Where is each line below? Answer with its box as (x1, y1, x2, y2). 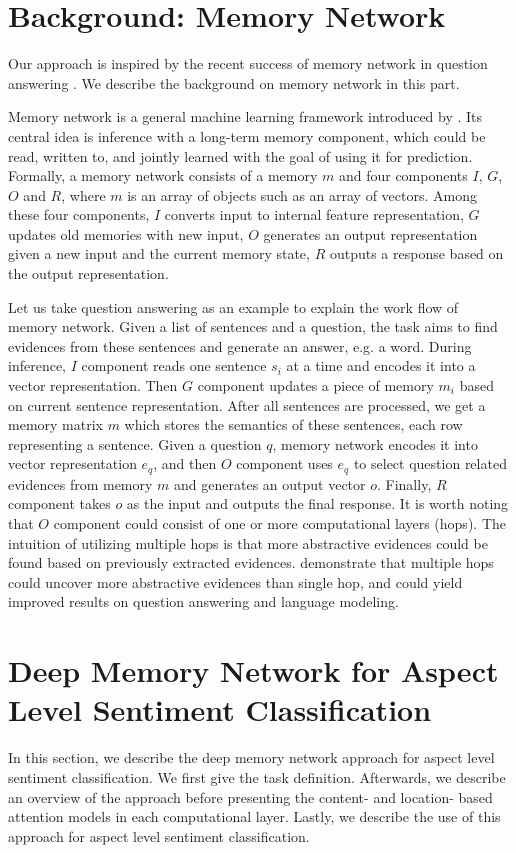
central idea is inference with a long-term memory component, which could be (8, 125, 486, 146)
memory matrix (8, 414, 103, 435)
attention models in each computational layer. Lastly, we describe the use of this (8, 806, 501, 827)
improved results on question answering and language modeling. (8, 591, 399, 612)
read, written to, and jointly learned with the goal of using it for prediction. (8, 145, 473, 166)
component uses (236, 453, 333, 474)
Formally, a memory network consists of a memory (8, 165, 318, 186)
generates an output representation (263, 223, 478, 244)
